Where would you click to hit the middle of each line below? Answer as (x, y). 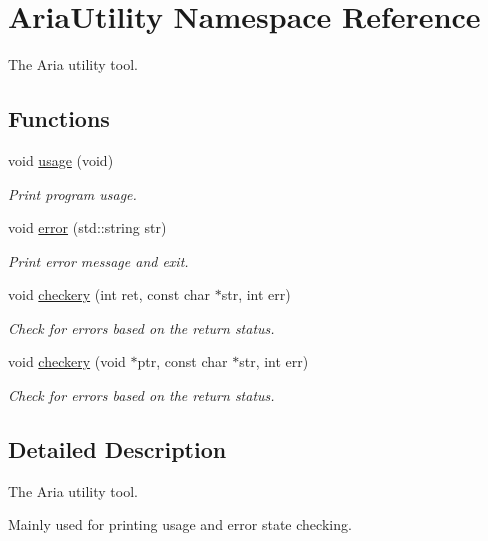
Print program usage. (72, 193)
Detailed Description (117, 449)
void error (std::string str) (87, 227)
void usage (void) (61, 159)
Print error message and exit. (98, 260)
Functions (59, 118)
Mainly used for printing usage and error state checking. (180, 524)
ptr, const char (182, 361)
